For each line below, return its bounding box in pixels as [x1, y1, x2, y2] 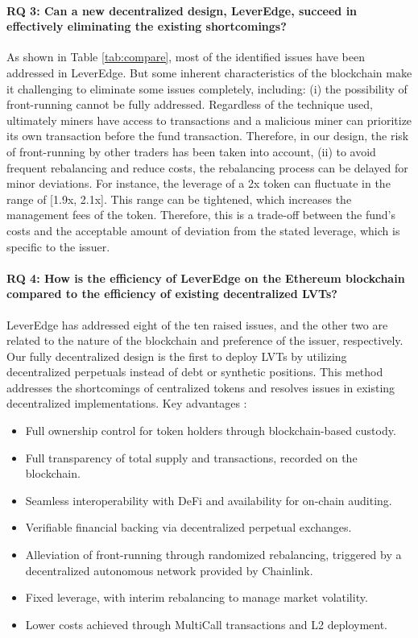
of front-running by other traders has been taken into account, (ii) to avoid [6, 143, 376, 159]
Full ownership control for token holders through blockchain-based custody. [25, 422, 396, 439]
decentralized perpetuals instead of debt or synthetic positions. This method [6, 363, 383, 380]
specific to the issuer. [6, 238, 110, 255]
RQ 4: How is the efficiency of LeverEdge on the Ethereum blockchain [6, 269, 405, 286]
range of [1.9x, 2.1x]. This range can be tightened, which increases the [6, 190, 352, 207]
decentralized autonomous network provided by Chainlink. [25, 561, 313, 578]
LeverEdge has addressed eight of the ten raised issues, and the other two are [6, 316, 388, 333]
